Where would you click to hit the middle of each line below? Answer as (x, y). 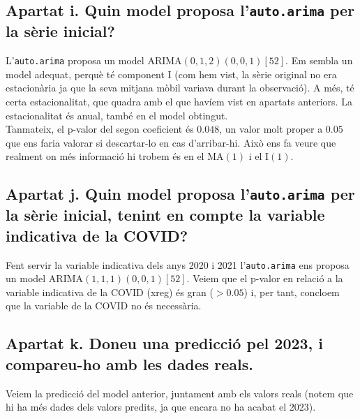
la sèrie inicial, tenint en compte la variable (165, 215)
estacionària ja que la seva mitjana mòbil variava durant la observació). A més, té (180, 88)
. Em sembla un (319, 60)
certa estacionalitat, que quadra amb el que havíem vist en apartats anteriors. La (179, 102)
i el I (259, 156)
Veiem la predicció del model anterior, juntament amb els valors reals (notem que (180, 393)
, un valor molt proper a (271, 129)
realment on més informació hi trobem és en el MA (115, 156)
